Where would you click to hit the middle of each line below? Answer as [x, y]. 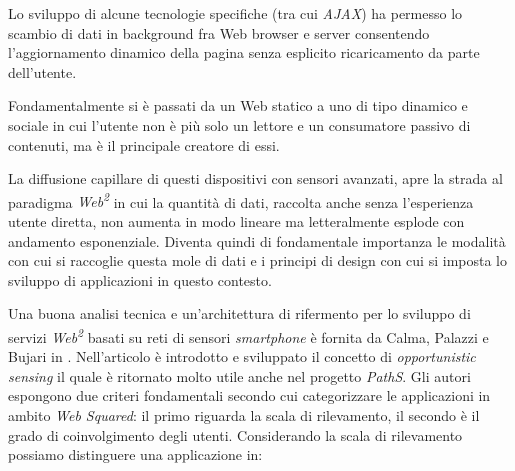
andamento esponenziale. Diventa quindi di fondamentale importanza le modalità [257, 240]
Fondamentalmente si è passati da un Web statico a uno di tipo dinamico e [238, 105]
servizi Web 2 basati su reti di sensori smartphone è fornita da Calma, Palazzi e [248, 335]
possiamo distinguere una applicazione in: [135, 454]
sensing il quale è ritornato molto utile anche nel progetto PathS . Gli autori [239, 375]
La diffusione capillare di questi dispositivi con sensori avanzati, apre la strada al [255, 178]
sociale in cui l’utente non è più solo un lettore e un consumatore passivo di [239, 124]
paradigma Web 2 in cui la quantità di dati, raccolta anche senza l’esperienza [241, 200]
